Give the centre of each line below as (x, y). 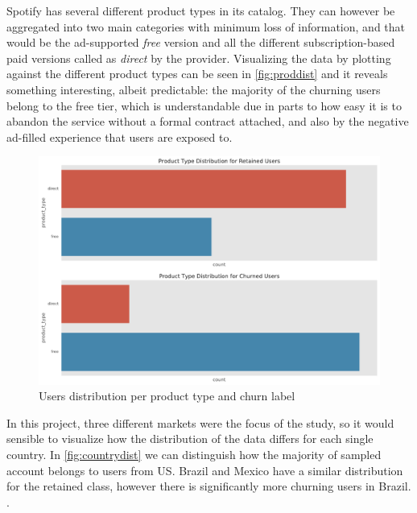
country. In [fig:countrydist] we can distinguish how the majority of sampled (194, 454)
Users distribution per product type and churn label (167, 396)
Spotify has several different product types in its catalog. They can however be (201, 10)
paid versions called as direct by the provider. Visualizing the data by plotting (199, 58)
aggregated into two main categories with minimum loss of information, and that (206, 26)
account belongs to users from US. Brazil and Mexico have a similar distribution (205, 470)
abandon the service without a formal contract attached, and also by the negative (208, 121)
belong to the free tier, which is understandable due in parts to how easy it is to (204, 105)
